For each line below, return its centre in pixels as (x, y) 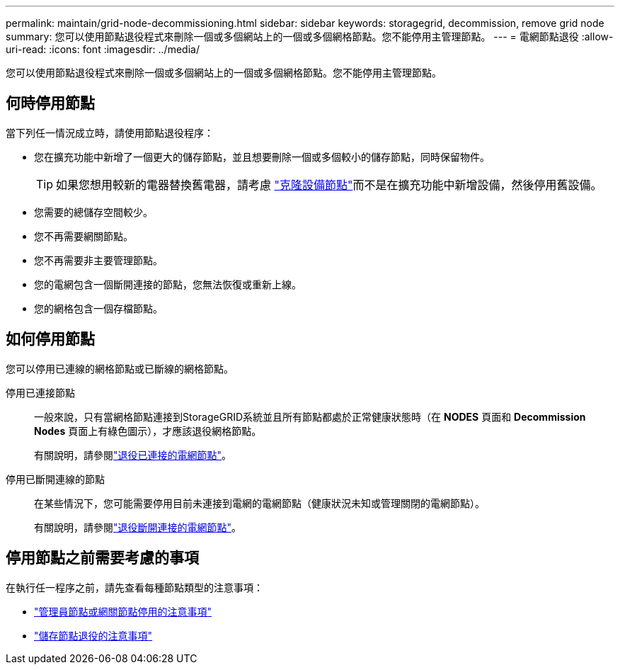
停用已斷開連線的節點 (55, 479)
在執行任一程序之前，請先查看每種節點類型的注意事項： (134, 587)
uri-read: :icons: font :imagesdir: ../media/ (103, 49)
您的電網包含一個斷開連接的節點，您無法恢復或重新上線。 (168, 284)
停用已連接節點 (40, 392)
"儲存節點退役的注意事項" (93, 635)
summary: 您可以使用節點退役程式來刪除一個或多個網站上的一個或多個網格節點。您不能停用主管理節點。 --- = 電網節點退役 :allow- (310, 36)
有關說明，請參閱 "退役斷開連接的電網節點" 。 (138, 527)
